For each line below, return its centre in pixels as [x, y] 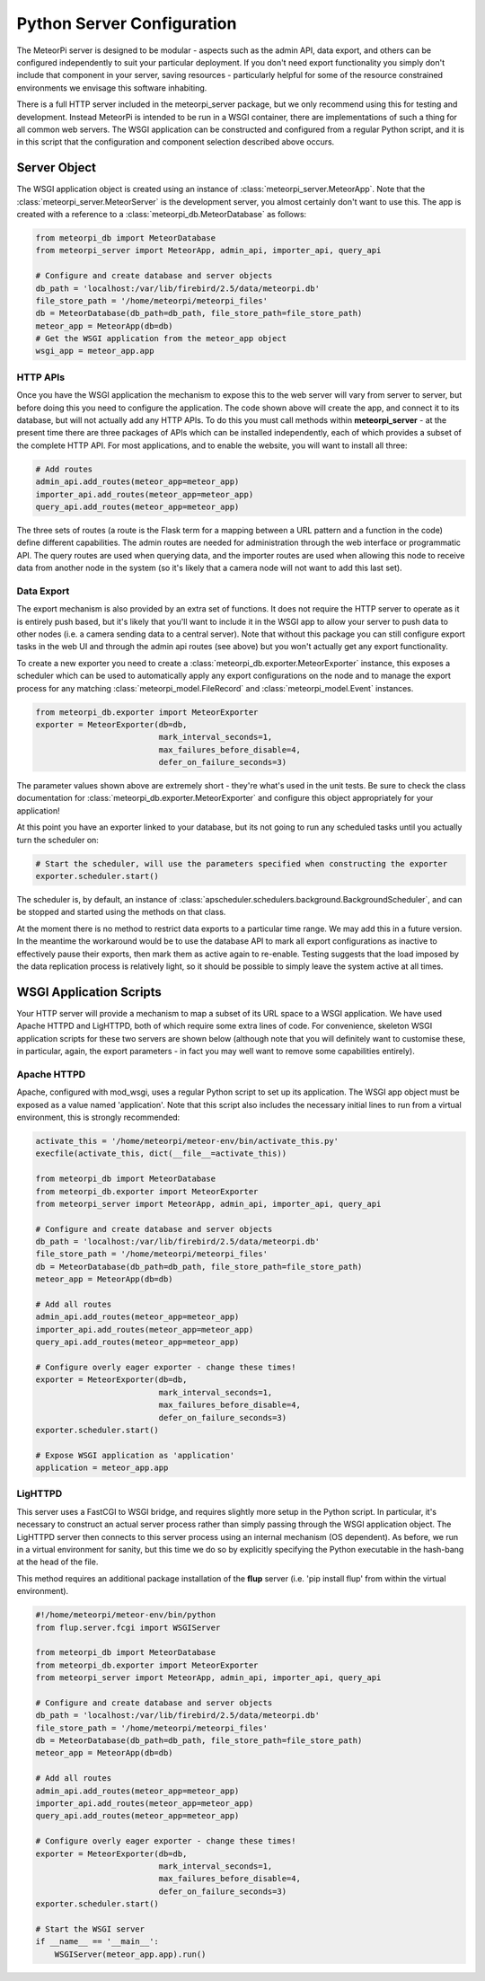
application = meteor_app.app [102, 1468]
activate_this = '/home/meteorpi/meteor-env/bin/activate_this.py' [187, 1141]
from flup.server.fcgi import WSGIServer [128, 1627]
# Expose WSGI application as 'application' [135, 1455]
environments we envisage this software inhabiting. [112, 88]
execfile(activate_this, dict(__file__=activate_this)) [161, 1153]
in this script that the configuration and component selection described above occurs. [176, 142]
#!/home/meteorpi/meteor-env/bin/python [125, 1615]
